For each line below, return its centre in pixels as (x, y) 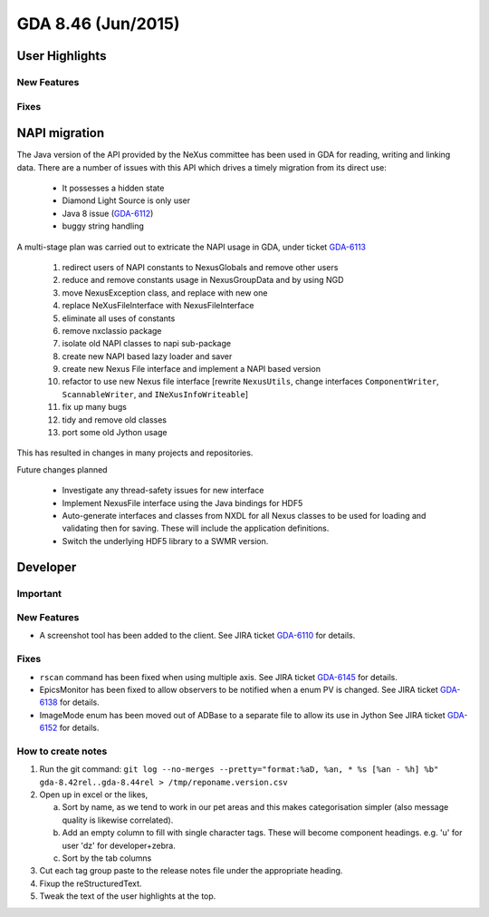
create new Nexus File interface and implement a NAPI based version (192, 369)
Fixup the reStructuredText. (91, 883)
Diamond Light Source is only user (126, 200)
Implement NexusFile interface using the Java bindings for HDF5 (182, 502)
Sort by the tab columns (107, 858)
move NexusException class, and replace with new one (165, 293)
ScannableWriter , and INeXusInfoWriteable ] (155, 394)
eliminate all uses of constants (119, 318)
